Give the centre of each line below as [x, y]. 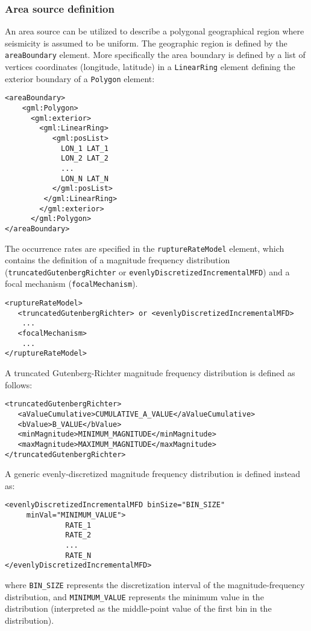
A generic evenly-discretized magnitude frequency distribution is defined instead [153, 474]
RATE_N [78, 555]
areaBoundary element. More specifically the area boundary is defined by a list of [155, 55]
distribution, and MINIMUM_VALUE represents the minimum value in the [134, 596]
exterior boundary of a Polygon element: [80, 78]
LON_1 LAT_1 [85, 148]
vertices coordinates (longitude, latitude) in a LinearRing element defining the [150, 67]
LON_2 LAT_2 [85, 159]
